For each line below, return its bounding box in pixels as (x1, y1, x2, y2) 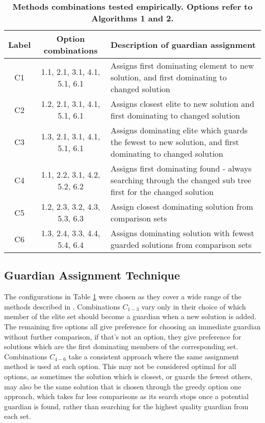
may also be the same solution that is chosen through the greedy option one (4, 381, 242, 391)
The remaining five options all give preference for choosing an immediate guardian (4, 321, 261, 331)
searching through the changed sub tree (110, 174, 251, 186)
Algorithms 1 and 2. (91, 12, 174, 24)
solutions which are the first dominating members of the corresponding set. (4, 341, 238, 352)
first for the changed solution (110, 186, 214, 198)
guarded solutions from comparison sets (110, 239, 252, 250)
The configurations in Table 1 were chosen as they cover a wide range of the (4, 291, 242, 302)
